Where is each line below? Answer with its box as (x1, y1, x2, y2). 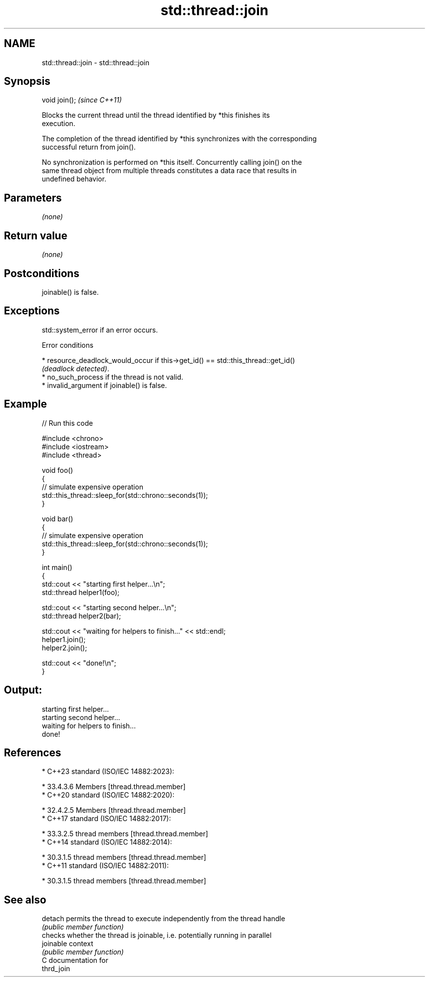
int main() (42, 563, 72, 571)
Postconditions (4, 267, 79, 280)
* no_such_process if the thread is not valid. (42, 372, 184, 381)
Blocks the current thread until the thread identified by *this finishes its (42, 111, 270, 120)
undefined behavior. (42, 175, 106, 183)
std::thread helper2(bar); (42, 611, 121, 620)
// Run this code (42, 418, 93, 427)
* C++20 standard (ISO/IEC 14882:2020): (42, 791, 174, 800)
